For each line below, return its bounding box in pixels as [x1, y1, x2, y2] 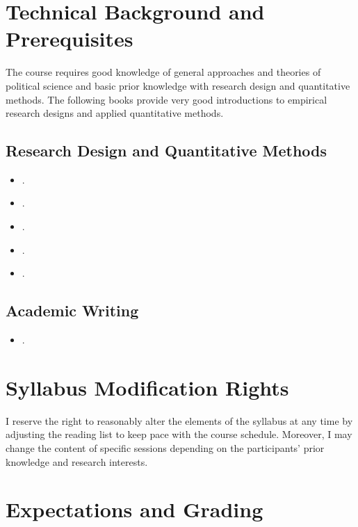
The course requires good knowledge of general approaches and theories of [6, 65, 321, 79]
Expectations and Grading [6, 495, 263, 524]
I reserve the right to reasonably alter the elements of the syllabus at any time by [6, 413, 353, 428]
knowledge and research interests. [6, 454, 148, 469]
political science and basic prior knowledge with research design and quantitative [6, 78, 350, 92]
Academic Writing [6, 300, 139, 321]
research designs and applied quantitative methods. [6, 106, 224, 120]
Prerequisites [6, 24, 133, 53]
